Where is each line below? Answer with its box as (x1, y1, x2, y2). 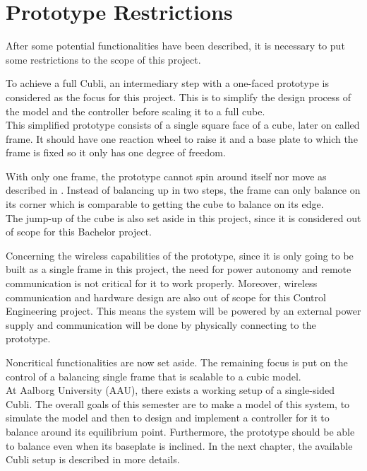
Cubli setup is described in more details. (6, 452, 180, 467)
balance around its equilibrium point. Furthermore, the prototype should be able (6, 424, 355, 438)
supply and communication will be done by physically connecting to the (6, 317, 316, 332)
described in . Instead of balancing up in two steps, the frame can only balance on (6, 182, 361, 197)
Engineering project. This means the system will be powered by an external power (6, 303, 361, 318)
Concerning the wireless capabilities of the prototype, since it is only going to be (6, 248, 354, 262)
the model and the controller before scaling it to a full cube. (6, 103, 265, 118)
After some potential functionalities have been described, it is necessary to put (6, 38, 345, 53)
